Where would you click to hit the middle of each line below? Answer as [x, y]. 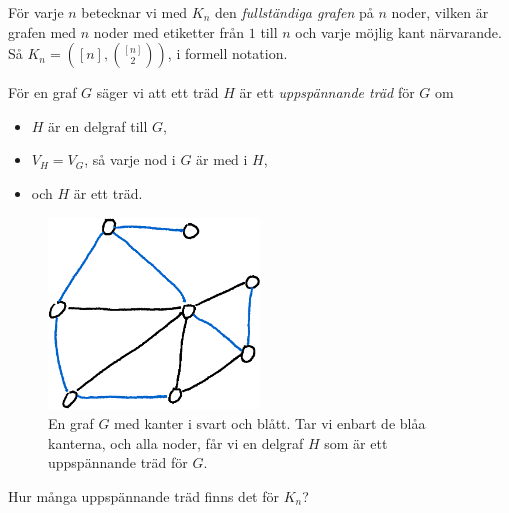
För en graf [42, 92]
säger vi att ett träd [157, 92]
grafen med [42, 31]
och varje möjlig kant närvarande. [398, 31]
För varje [36, 12]
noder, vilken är [440, 12]
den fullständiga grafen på [294, 12]
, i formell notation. [227, 53]
